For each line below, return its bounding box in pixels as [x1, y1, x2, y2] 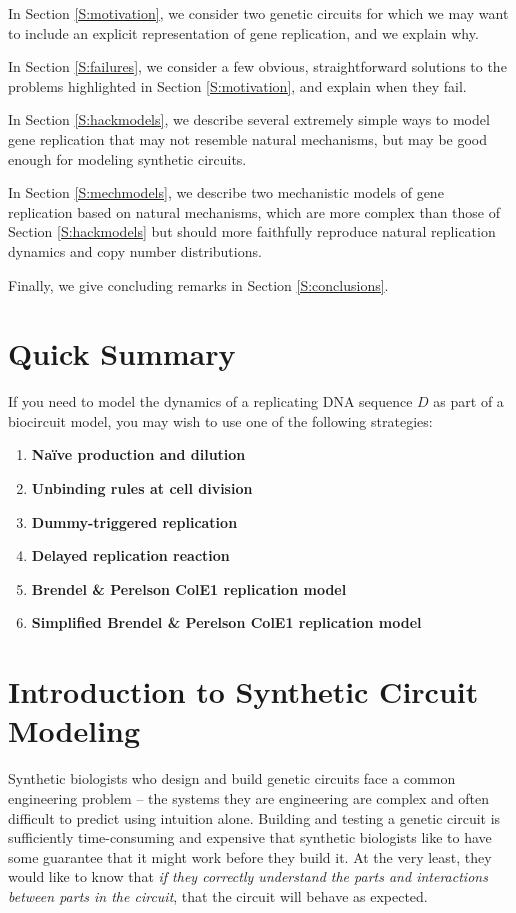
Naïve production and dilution [31, 444, 246, 465]
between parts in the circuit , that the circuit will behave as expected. [8, 885, 428, 906]
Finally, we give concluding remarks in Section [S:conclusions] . [8, 274, 389, 295]
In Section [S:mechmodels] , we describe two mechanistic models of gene [8, 182, 444, 203]
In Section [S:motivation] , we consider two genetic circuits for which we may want [8, 3, 509, 23]
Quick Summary [8, 333, 236, 374]
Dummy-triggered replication [31, 511, 238, 532]
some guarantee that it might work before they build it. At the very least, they [8, 846, 492, 867]
